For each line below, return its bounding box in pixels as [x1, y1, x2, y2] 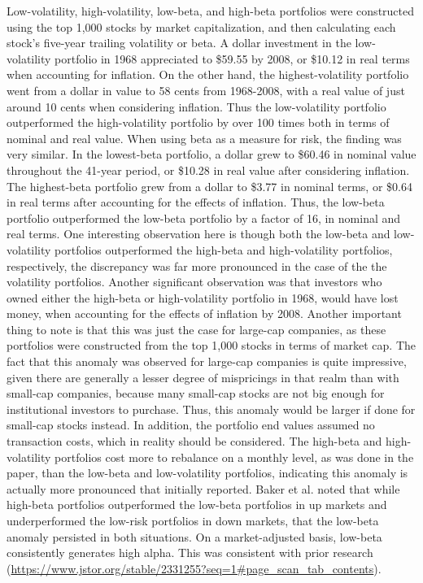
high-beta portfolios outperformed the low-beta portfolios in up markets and [7, 496, 387, 513]
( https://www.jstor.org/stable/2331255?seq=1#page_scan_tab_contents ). [7, 559, 382, 576]
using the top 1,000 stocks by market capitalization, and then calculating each [7, 18, 396, 35]
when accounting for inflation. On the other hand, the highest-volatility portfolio [7, 66, 409, 83]
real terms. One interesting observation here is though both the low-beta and [7, 225, 390, 242]
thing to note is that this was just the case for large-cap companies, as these [7, 320, 386, 337]
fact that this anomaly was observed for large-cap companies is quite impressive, [7, 353, 407, 370]
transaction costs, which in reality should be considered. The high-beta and [7, 433, 382, 450]
